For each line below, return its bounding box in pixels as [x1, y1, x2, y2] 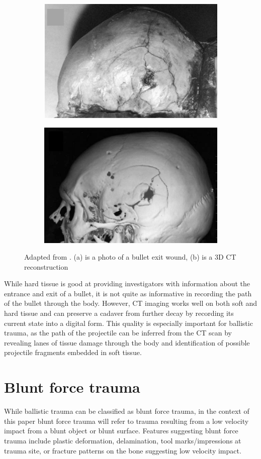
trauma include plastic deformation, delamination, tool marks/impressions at [4, 435, 241, 445]
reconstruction [24, 261, 68, 272]
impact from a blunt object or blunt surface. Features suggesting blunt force [4, 425, 238, 436]
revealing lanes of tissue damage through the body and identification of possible [4, 337, 250, 348]
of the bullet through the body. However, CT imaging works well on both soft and [4, 298, 257, 308]
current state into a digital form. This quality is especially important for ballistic [4, 317, 253, 328]
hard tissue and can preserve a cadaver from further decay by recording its [4, 308, 234, 318]
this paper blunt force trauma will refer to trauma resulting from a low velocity [4, 415, 249, 426]
